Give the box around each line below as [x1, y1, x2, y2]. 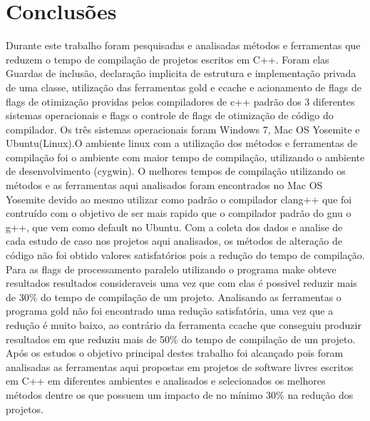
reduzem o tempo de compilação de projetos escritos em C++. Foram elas [6, 51, 329, 66]
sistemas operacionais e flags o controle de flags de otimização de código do [6, 108, 334, 123]
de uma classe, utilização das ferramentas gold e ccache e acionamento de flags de [6, 79, 361, 94]
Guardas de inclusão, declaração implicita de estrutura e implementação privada [6, 66, 356, 81]
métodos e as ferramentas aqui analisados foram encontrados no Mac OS [6, 178, 323, 193]
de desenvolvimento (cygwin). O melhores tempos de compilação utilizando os [6, 163, 346, 178]
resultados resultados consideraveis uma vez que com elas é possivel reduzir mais [6, 275, 357, 290]
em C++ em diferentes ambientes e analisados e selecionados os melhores [6, 373, 326, 388]
